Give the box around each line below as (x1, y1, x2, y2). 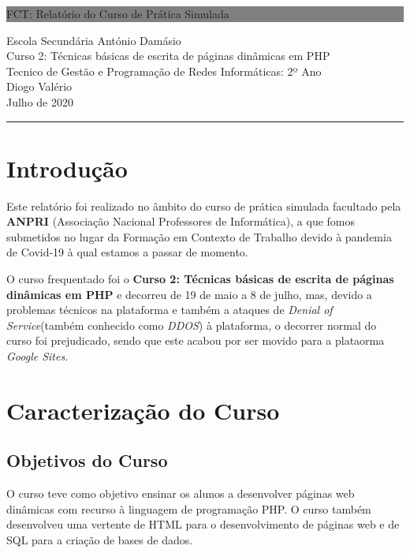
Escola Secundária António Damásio (6, 32, 181, 48)
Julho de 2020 (6, 93, 73, 110)
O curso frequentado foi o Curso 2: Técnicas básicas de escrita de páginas (6, 271, 394, 287)
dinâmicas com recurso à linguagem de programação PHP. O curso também (6, 500, 371, 517)
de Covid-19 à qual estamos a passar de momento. (6, 244, 248, 260)
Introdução (6, 151, 128, 184)
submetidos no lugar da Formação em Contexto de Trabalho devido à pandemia (6, 228, 392, 245)
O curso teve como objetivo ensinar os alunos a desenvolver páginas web (6, 485, 355, 502)
